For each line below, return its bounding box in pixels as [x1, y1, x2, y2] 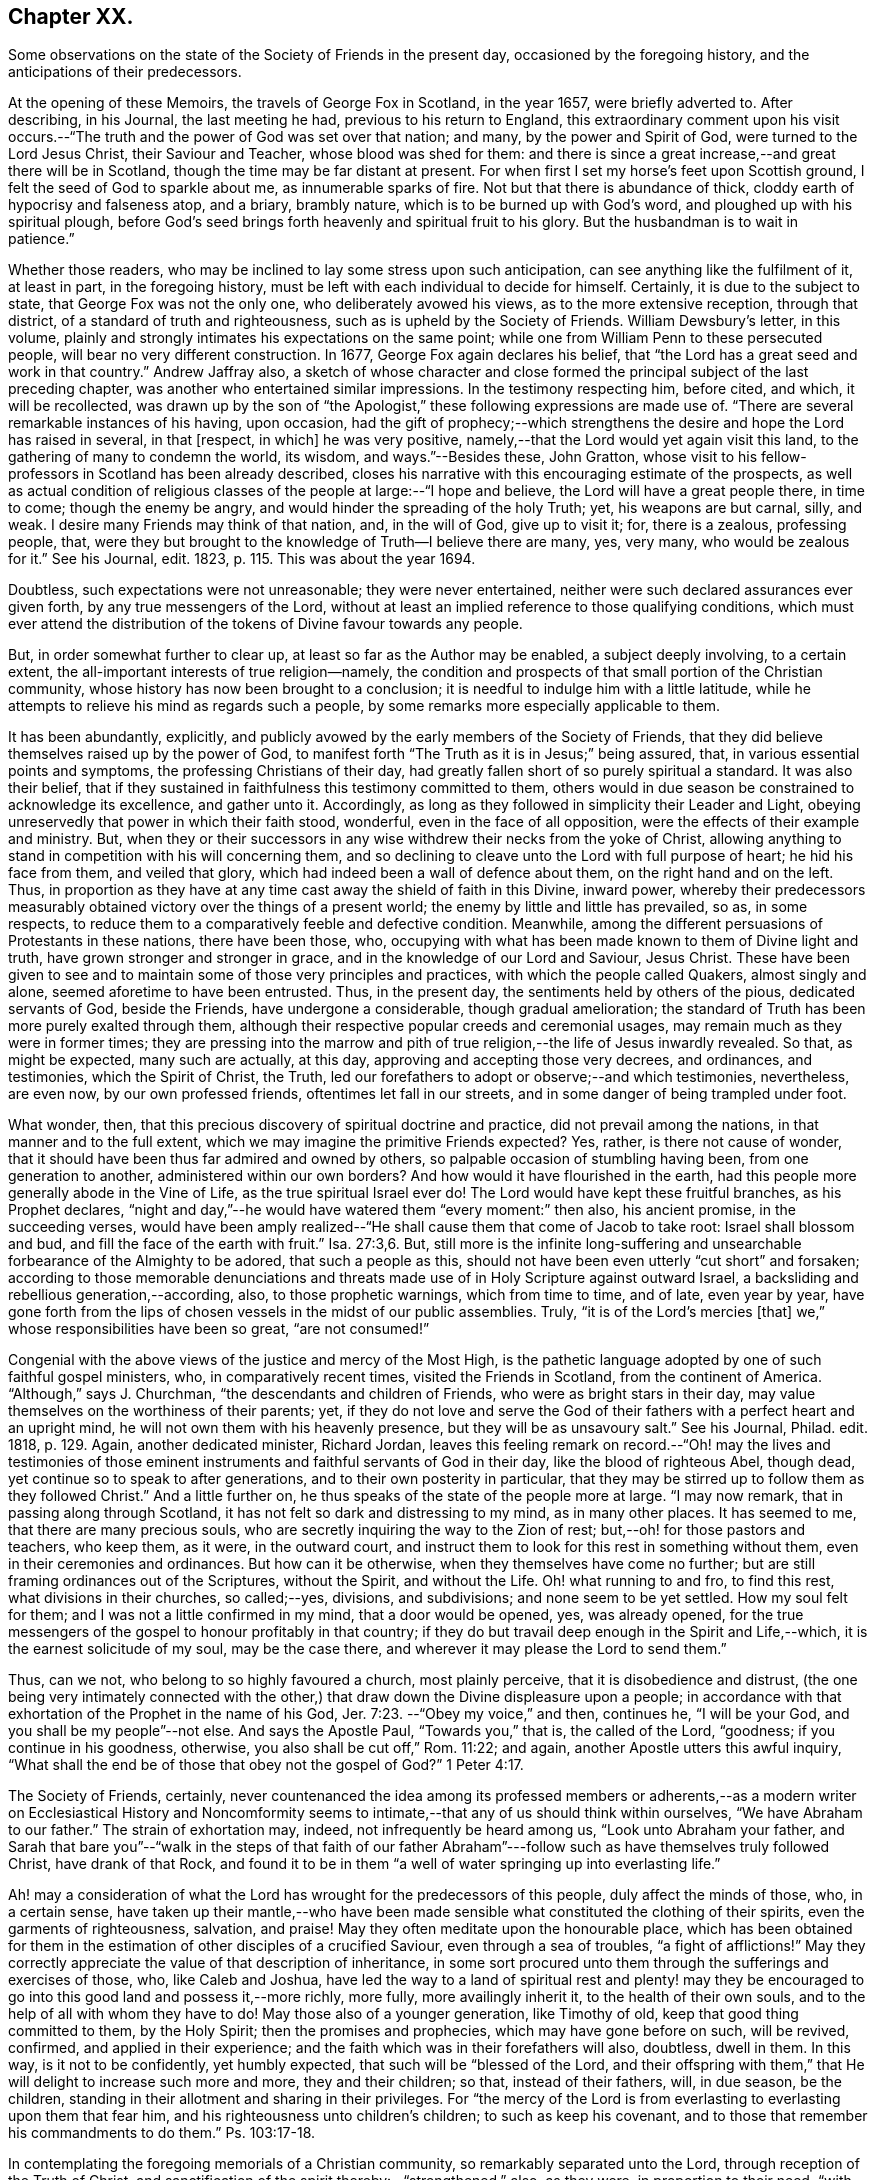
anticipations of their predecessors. [8, 63, 242, 81]
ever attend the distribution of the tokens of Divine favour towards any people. [8, 615, 523, 633]
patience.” [8, 230, 75, 248]
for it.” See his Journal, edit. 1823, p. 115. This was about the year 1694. [8, 550, 476, 568]
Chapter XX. [8, 4, 134, 29]
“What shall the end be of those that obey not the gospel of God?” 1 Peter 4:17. [8, 1756, 524, 1774]
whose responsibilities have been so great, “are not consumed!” [8, 1320, 430, 1338]
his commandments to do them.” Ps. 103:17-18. [8, 2124, 316, 2142]
